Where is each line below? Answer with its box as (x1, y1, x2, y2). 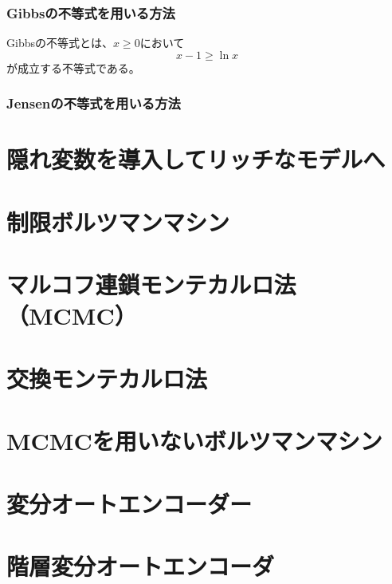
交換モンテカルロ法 (6, 361, 208, 394)
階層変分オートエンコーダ (6, 549, 275, 582)
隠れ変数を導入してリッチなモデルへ (6, 143, 386, 176)
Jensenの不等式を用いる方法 (6, 93, 181, 113)
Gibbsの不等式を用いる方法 (6, 2, 175, 22)
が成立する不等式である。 (6, 59, 140, 76)
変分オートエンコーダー (6, 487, 253, 519)
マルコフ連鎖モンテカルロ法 (6, 268, 296, 301)
